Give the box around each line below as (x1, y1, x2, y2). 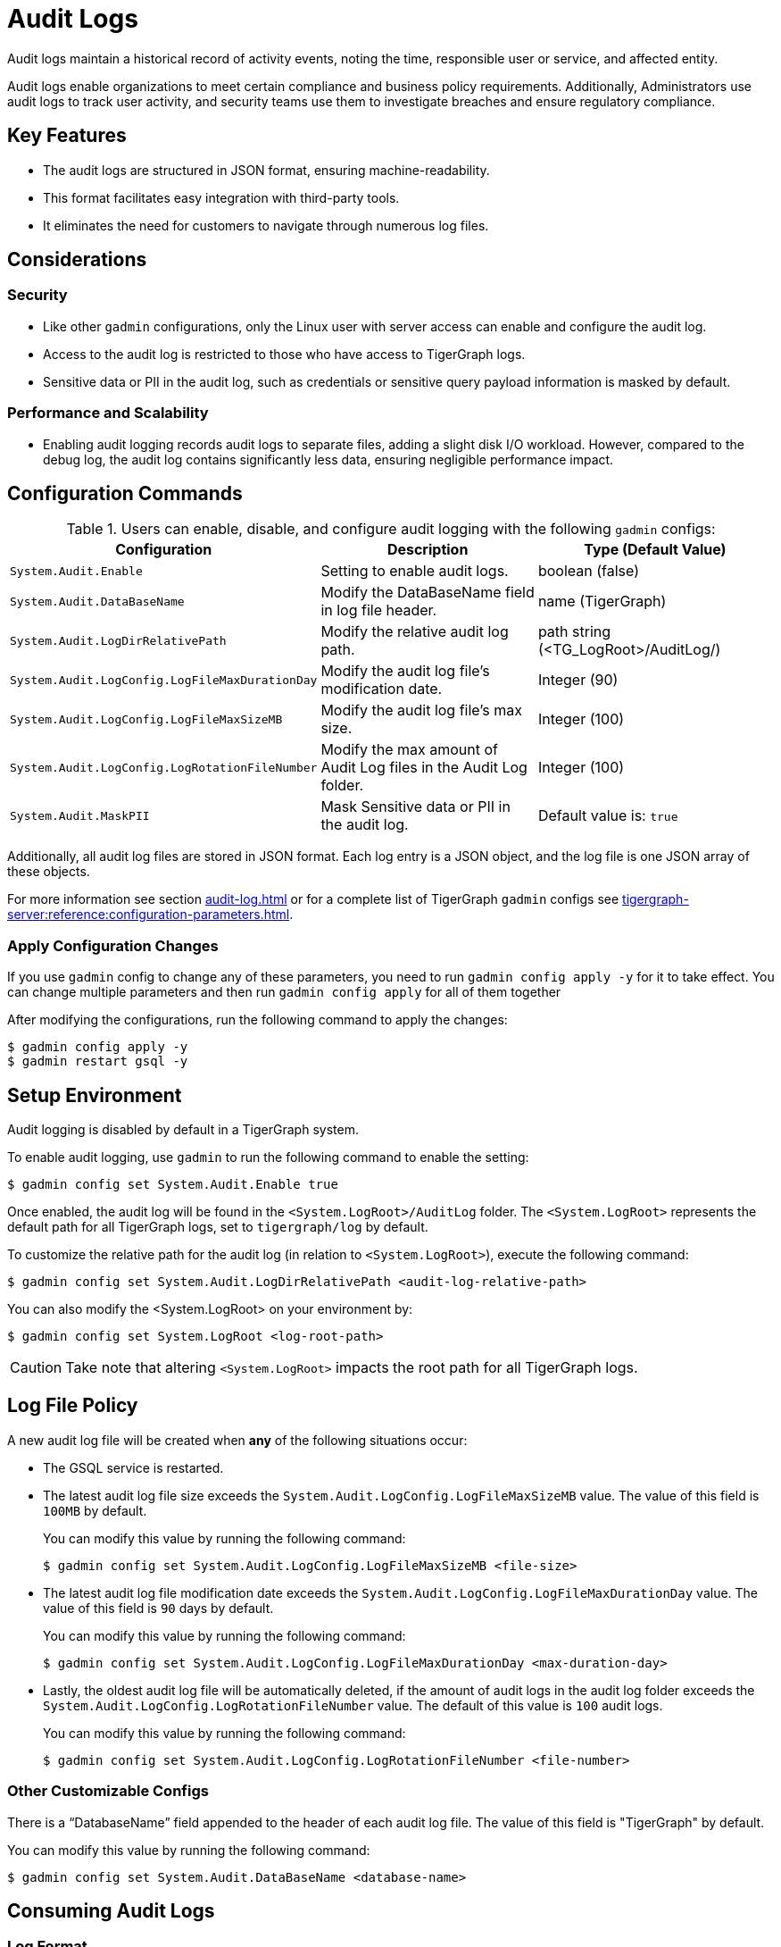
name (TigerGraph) (537, 592, 667, 611)
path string (537, 623, 611, 641)
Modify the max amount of (320, 740, 499, 759)
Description (386, 540, 469, 559)
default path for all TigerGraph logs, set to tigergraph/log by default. (7, 1219, 428, 1234)
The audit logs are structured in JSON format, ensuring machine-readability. (43, 162, 490, 178)
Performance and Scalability (7, 404, 209, 422)
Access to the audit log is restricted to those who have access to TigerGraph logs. (43, 346, 526, 362)
